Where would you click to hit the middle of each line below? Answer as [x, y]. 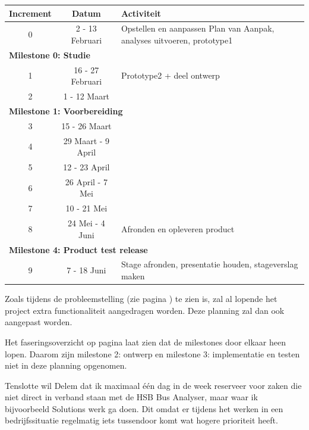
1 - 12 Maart [86, 96]
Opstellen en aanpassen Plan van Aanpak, [198, 28]
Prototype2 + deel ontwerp [170, 75]
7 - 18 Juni [86, 270]
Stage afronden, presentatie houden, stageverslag [209, 264]
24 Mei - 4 [86, 223]
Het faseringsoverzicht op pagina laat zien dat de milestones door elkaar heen [145, 342]
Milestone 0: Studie [50, 54]
